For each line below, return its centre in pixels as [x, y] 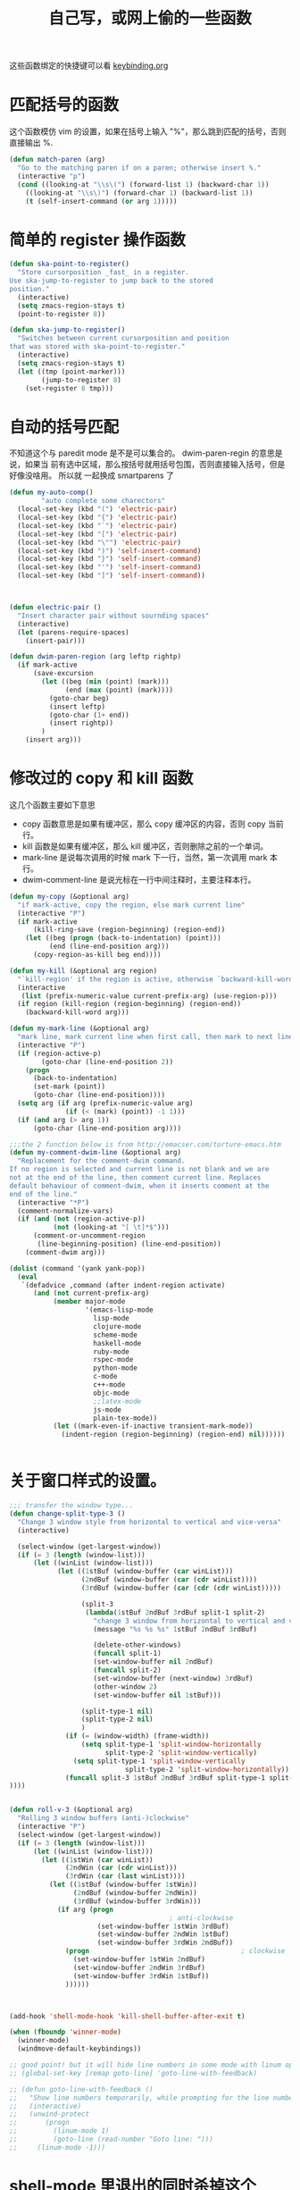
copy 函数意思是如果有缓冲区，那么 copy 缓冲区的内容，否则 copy [144, 824]
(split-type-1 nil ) [117, 1711]
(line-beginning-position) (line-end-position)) [129, 1244]
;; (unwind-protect [50, 2114]
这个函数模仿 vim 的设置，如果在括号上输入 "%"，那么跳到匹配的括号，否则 [148, 131]
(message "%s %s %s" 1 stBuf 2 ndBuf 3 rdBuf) [175, 1629]
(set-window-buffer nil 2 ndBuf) [154, 1662]
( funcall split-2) [128, 1670]
